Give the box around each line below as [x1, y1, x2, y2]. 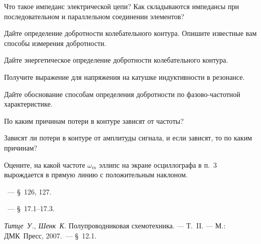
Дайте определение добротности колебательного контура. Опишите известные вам [4, 28, 257, 38]
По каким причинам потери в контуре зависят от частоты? [4, 115, 184, 126]
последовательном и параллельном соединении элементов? [4, 11, 184, 21]
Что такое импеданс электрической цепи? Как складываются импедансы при [4, 1, 239, 11]
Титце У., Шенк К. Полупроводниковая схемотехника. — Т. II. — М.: [4, 220, 226, 230]
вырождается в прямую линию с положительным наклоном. [4, 169, 188, 180]
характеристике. [4, 99, 53, 109]
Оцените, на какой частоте [4, 159, 85, 170]
